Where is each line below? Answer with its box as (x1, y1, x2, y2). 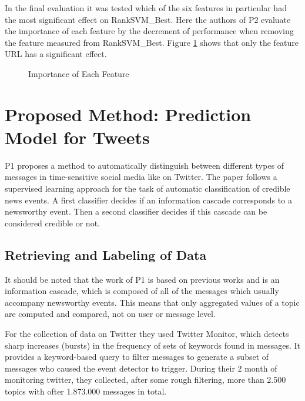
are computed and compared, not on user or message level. (5, 308, 216, 320)
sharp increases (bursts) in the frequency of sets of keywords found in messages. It (5, 339, 301, 351)
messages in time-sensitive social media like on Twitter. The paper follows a (5, 171, 277, 183)
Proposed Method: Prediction (5, 102, 252, 126)
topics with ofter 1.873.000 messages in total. (5, 385, 167, 397)
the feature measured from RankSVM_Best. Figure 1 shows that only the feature (5, 36, 299, 48)
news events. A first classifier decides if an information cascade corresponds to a (5, 193, 292, 206)
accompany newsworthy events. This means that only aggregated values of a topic (5, 296, 300, 308)
